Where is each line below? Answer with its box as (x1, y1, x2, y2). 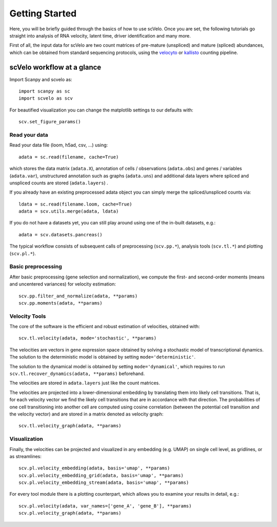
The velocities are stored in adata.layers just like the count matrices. (9, 380, 160, 386)
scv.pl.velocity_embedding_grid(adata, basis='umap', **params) (18, 473, 184, 478)
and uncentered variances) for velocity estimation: (9, 281, 116, 287)
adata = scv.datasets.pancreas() (18, 232, 103, 237)
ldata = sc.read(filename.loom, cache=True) (18, 201, 133, 207)
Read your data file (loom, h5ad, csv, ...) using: (9, 142, 108, 148)
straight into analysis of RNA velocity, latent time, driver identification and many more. (9, 32, 191, 39)
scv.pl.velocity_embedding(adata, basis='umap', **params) (18, 465, 170, 471)
